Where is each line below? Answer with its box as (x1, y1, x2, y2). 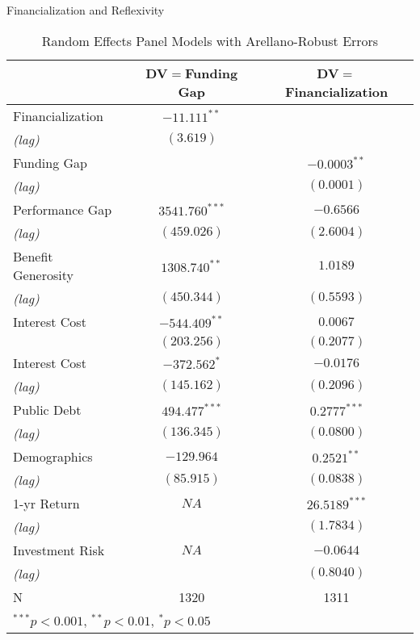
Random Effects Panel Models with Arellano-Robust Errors (41, 31, 379, 50)
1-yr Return (13, 493, 80, 512)
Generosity (13, 265, 73, 284)
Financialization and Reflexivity (6, 2, 165, 18)
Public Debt (13, 399, 82, 419)
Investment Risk (13, 540, 105, 559)
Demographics (13, 446, 93, 466)
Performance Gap (13, 199, 112, 219)
